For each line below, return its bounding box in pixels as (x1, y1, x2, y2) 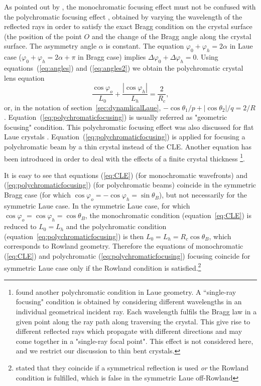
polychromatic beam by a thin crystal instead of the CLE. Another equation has (4, 141, 252, 152)
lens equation (4, 72, 45, 83)
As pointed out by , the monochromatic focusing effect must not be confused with (4, 2, 256, 12)
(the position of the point (4, 31, 82, 41)
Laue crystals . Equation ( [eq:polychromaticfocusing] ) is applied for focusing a (4, 131, 245, 142)
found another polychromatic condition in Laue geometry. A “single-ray (16, 286, 236, 297)
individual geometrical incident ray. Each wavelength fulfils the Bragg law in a (16, 306, 257, 317)
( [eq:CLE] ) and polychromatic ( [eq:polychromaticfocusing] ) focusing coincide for (4, 251, 250, 261)
